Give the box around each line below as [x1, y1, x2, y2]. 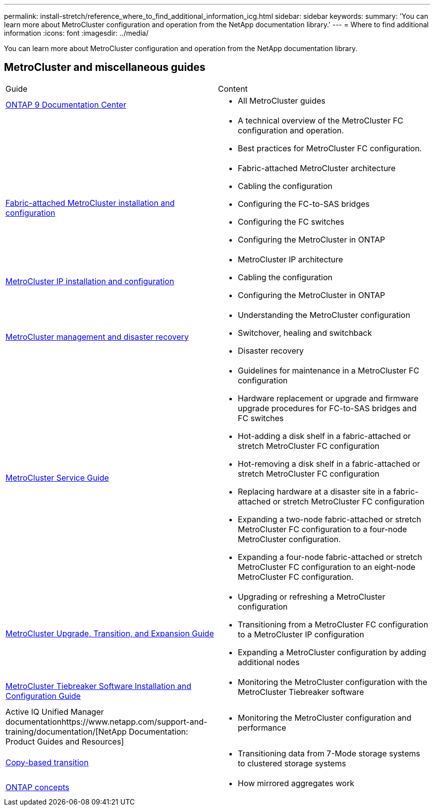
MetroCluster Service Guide [5, 472, 109, 483]
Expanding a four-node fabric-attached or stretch [238, 552, 422, 562]
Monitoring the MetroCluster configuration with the [238, 677, 428, 687]
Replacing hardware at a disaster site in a [238, 486, 391, 497]
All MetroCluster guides [238, 95, 325, 106]
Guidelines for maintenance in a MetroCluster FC [238, 365, 420, 375]
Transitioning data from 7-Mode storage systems [238, 748, 420, 758]
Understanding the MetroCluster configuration [238, 310, 410, 320]
